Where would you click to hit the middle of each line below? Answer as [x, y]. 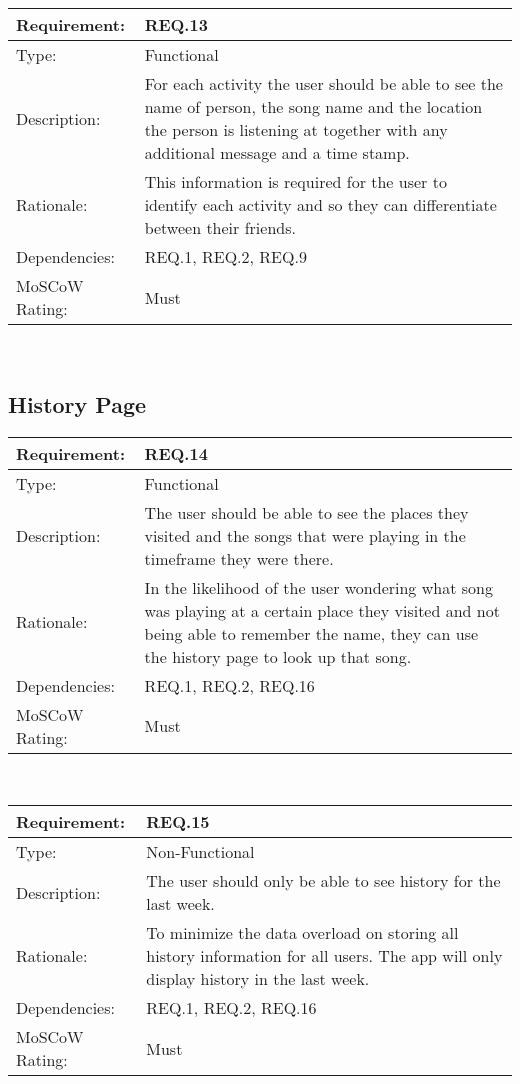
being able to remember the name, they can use [311, 633]
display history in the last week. [258, 979]
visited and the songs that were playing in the [305, 535]
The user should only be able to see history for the [323, 881]
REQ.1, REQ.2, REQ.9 [225, 256]
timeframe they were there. [239, 558]
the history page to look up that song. [278, 656]
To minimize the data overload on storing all [302, 933]
